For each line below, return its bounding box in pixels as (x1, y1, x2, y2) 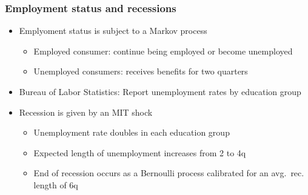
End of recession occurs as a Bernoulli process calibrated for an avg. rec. (33, 167, 304, 179)
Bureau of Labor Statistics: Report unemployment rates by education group (19, 85, 301, 97)
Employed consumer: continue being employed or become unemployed (33, 44, 293, 57)
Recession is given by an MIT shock (19, 105, 153, 118)
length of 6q (33, 178, 78, 191)
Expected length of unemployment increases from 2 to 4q (33, 146, 246, 159)
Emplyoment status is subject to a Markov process (19, 24, 207, 37)
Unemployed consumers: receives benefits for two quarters (33, 65, 248, 78)
